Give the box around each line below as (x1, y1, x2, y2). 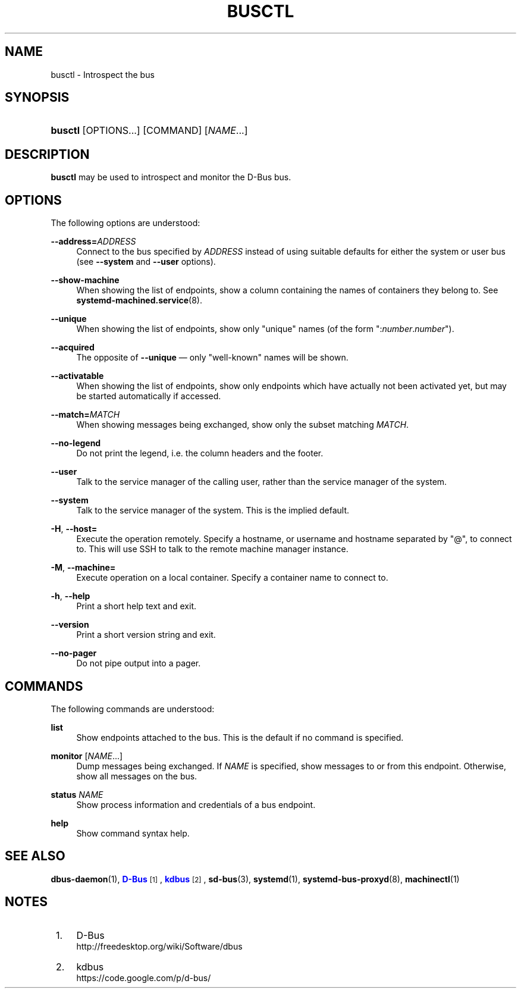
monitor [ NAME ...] (51, 750, 123, 761)
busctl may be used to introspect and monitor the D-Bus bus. (51, 172, 291, 183)
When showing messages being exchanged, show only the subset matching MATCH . (76, 419, 409, 430)
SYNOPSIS (5, 90, 70, 105)
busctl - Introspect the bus (51, 69, 155, 80)
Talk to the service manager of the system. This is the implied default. (76, 505, 350, 516)
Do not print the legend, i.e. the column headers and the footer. (76, 448, 324, 459)
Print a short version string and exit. (76, 629, 216, 640)
